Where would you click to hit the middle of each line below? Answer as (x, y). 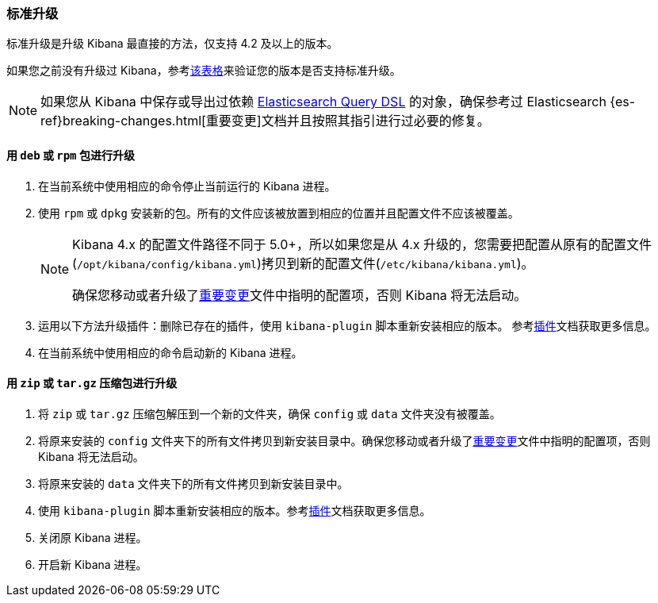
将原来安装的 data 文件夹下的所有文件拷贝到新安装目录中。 (193, 483)
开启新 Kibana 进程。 (93, 564)
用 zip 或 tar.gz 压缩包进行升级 (92, 383)
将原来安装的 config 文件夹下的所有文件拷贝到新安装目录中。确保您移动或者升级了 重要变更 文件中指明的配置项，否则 (344, 440)
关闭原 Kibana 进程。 (93, 537)
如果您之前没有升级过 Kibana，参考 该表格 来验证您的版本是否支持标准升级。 (204, 71)
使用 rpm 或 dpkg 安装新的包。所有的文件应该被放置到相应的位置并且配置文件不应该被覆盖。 (279, 213)
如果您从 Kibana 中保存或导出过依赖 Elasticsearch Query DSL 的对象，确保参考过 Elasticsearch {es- (338, 102)
